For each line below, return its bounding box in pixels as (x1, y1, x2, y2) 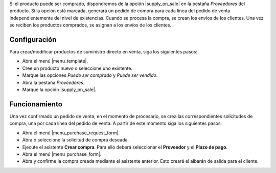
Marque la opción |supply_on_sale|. (22, 86, 97, 93)
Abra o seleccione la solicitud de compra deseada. (22, 137, 129, 143)
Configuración (9, 35, 57, 44)
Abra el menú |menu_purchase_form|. (22, 151, 102, 157)
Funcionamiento (9, 100, 62, 108)
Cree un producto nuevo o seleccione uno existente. (22, 65, 133, 71)
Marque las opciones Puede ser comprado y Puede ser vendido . (22, 72, 158, 78)
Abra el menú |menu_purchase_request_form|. (22, 130, 120, 136)
